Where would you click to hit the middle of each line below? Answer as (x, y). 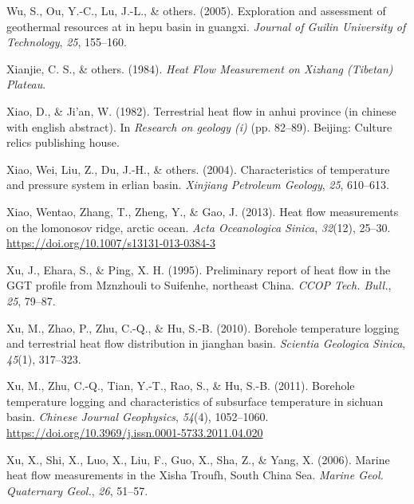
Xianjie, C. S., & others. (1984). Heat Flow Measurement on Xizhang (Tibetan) (200, 68)
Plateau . (26, 84)
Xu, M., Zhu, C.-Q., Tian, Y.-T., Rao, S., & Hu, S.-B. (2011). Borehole (181, 386)
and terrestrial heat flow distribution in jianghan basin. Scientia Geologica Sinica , (206, 343)
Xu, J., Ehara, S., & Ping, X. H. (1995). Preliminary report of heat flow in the (199, 269)
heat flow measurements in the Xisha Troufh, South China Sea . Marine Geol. (195, 475)
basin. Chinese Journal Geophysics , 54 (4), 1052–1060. (138, 417)
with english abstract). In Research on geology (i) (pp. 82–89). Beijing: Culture (199, 126)
